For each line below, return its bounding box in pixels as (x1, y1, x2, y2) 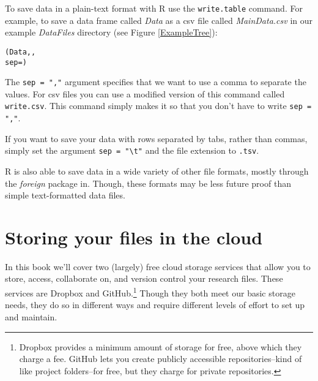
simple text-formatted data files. (5, 189, 125, 202)
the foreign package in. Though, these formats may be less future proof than (5, 176, 291, 189)
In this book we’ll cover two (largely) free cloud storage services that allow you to (5, 260, 311, 273)
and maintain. (5, 310, 57, 323)
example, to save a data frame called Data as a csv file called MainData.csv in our (5, 13, 312, 26)
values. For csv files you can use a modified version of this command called (5, 87, 285, 100)
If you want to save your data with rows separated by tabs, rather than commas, (5, 132, 308, 145)
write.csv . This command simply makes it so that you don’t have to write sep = (5, 99, 312, 112)
